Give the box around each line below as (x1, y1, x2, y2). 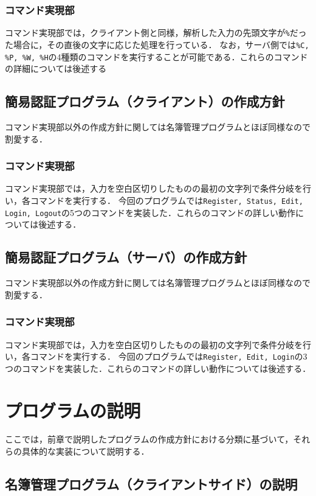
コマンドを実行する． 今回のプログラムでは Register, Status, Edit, (30, 194, 303, 206)
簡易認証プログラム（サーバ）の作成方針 (5, 248, 247, 267)
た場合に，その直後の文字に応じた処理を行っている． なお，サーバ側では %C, (5, 38, 309, 51)
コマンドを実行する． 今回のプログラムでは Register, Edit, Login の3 (30, 350, 307, 363)
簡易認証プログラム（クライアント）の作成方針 (5, 92, 285, 111)
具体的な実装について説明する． (21, 445, 149, 458)
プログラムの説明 (5, 397, 141, 422)
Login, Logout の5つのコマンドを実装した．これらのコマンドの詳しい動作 (5, 206, 296, 218)
